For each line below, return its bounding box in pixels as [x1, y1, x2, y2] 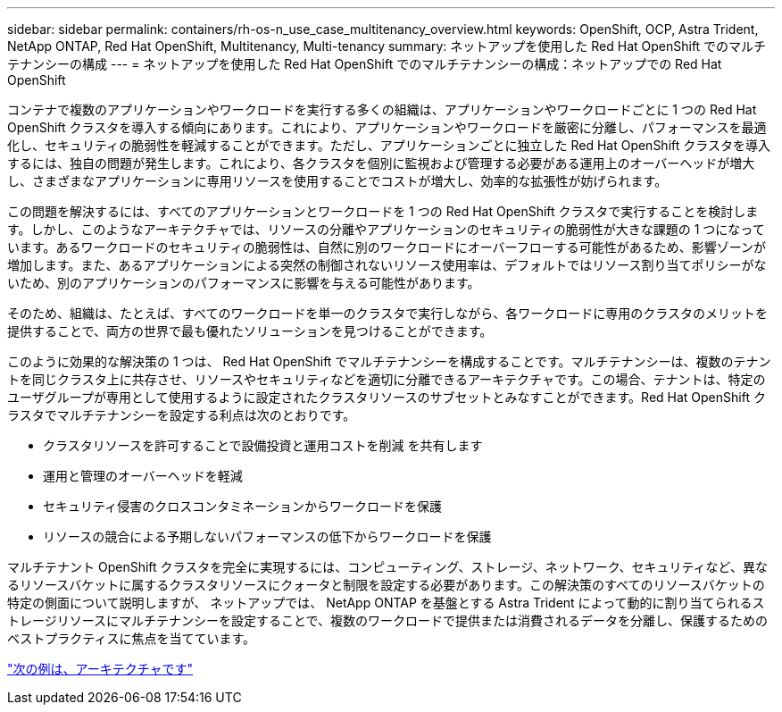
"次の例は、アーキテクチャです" [7, 661, 194, 676]
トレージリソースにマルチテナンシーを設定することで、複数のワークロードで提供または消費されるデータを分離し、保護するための [7, 613, 769, 628]
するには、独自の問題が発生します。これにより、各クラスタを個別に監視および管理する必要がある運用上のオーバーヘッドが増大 [7, 155, 755, 171]
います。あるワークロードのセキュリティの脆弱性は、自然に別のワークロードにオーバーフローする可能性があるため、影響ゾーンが [7, 239, 767, 255]
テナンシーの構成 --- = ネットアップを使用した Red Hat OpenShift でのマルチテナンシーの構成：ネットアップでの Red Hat [7, 56, 722, 71]
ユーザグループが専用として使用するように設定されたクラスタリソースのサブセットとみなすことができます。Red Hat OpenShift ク [7, 390, 766, 405]
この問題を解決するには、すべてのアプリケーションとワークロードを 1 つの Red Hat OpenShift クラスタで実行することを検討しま [7, 204, 759, 219]
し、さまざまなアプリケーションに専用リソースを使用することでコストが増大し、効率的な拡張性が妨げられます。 [7, 173, 668, 188]
